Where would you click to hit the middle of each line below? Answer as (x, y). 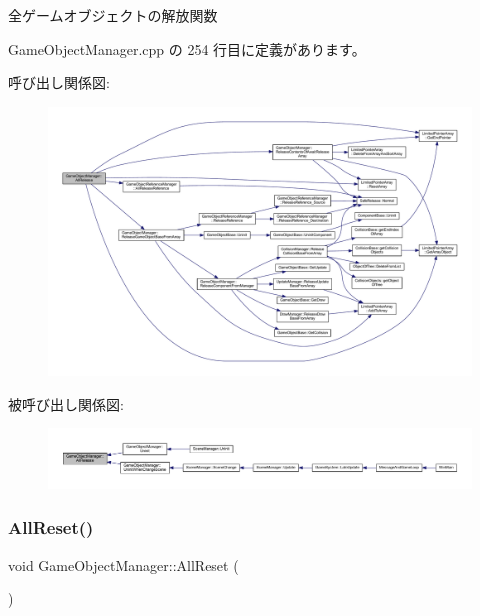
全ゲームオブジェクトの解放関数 (113, 15)
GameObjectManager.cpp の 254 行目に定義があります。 (187, 48)
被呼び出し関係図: (66, 403)
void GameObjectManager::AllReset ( (123, 564)
